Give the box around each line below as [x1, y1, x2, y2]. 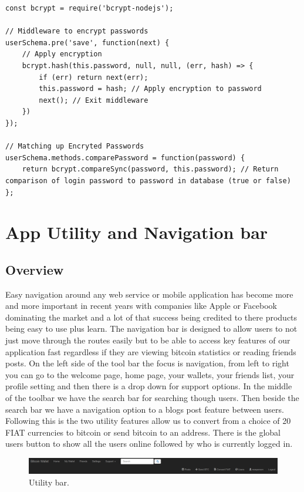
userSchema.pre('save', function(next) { [5, 38, 170, 47]
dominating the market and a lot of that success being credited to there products [5, 311, 298, 323]
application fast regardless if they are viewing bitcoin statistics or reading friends [5, 345, 296, 358]
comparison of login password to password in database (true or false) [5, 176, 291, 185]
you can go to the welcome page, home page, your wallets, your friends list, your [5, 368, 295, 380]
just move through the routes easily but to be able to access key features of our [5, 334, 291, 346]
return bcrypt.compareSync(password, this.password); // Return [22, 165, 279, 174]
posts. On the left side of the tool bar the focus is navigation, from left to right [5, 357, 289, 369]
